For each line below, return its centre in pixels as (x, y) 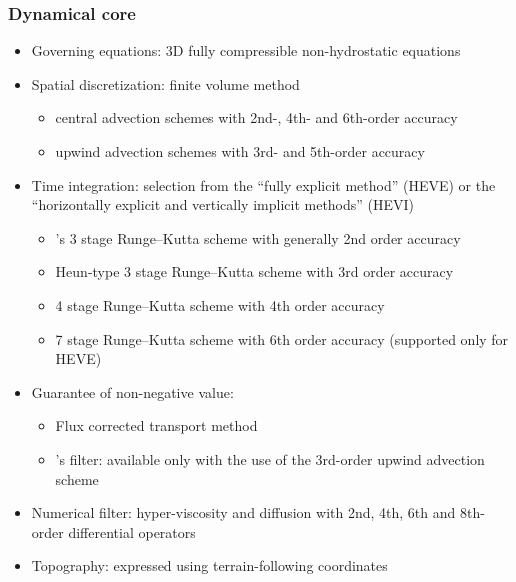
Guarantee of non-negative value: (132, 391)
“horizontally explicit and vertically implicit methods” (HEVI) (223, 204)
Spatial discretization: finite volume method (165, 83)
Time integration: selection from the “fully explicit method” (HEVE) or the (263, 184)
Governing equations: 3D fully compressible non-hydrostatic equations (246, 50)
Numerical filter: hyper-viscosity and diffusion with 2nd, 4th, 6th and (243, 512)
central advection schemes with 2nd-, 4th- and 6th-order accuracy (256, 117)
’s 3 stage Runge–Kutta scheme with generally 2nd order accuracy (258, 237)
